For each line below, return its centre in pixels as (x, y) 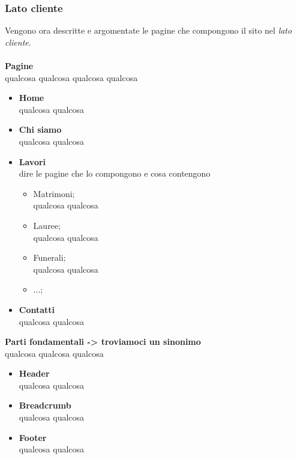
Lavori (32, 161)
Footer (33, 437)
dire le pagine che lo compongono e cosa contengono (115, 173)
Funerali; (49, 257)
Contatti (37, 309)
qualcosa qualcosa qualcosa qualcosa (71, 77)
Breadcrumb (45, 405)
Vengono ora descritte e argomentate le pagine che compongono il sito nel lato (148, 30)
